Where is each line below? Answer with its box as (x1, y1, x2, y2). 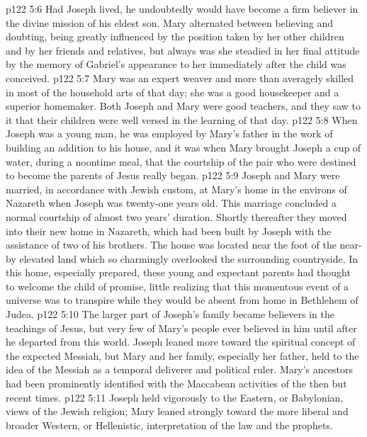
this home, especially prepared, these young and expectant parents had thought (6, 265, 351, 280)
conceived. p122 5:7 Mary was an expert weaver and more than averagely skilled (6, 70, 354, 85)
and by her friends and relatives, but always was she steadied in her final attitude (6, 42, 360, 57)
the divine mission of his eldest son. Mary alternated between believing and (6, 15, 334, 30)
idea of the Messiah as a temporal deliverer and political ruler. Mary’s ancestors (6, 362, 353, 377)
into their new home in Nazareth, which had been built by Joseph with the (6, 223, 332, 238)
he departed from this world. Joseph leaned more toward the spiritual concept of (6, 334, 356, 349)
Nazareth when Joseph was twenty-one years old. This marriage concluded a (6, 195, 337, 210)
